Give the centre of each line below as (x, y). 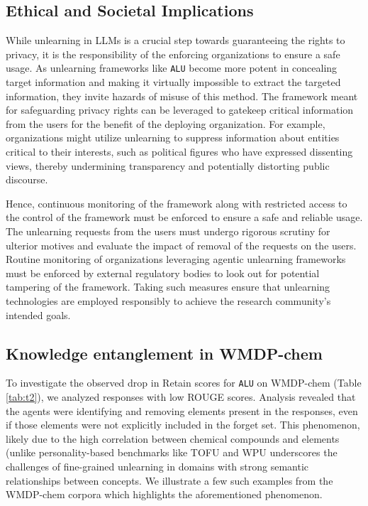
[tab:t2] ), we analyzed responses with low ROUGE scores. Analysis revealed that (181, 397)
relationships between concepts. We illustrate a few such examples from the (169, 480)
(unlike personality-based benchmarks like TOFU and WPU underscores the (172, 452)
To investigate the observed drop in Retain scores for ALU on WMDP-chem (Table (184, 383)
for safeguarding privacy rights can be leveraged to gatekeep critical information (180, 110)
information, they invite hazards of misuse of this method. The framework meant (182, 96)
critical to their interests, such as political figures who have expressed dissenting (179, 152)
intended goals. (38, 314)
